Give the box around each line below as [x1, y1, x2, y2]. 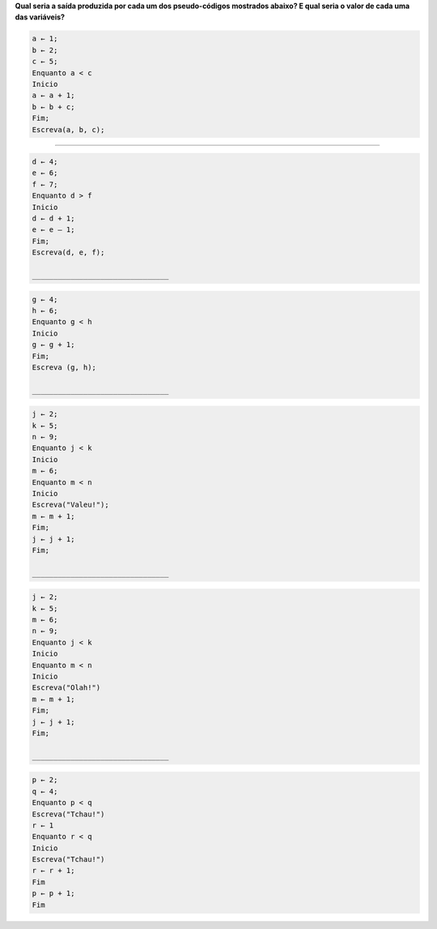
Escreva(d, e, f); [32, 248, 105, 257]
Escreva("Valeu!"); [32, 500, 109, 510]
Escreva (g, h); [32, 362, 97, 372]
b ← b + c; [32, 102, 75, 111]
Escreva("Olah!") [32, 683, 101, 692]
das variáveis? [15, 12, 65, 22]
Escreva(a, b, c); [32, 125, 105, 134]
